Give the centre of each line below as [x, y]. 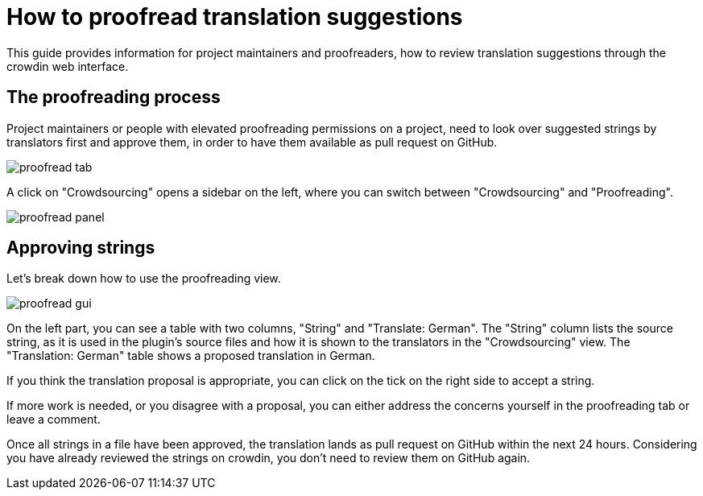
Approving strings [81, 248]
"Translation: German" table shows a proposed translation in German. [191, 356]
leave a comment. [54, 420]
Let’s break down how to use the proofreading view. [144, 279]
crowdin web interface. [68, 66]
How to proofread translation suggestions [235, 17]
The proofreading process [114, 97]
